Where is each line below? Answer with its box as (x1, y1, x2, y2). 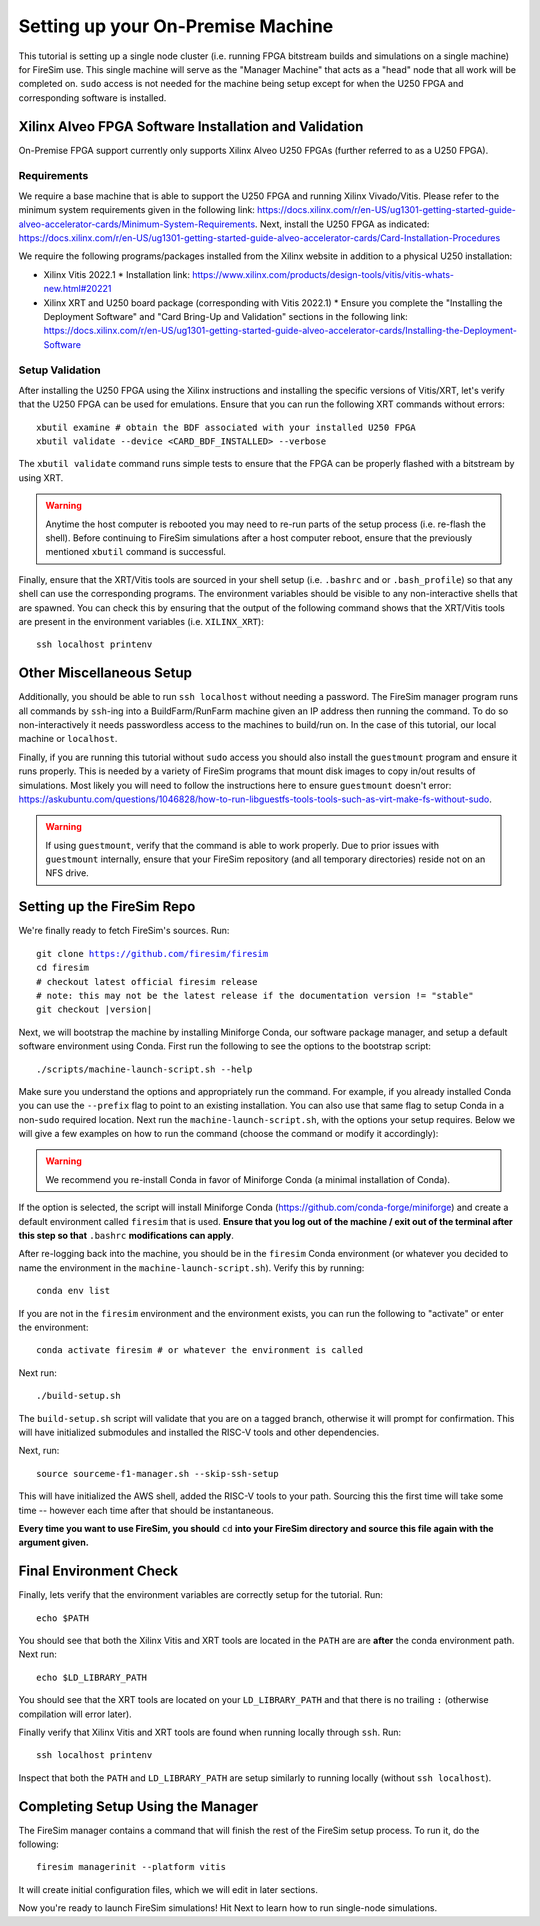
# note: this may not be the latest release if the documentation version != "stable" (36, 990, 474, 1001)
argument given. (18, 1536, 89, 1549)
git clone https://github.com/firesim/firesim (36, 948, 269, 959)
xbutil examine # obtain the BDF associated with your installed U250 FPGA (36, 421, 416, 433)
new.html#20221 (43, 283, 112, 295)
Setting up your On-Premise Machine (18, 15, 334, 37)
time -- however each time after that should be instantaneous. (18, 1504, 274, 1516)
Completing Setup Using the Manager (18, 1798, 259, 1815)
